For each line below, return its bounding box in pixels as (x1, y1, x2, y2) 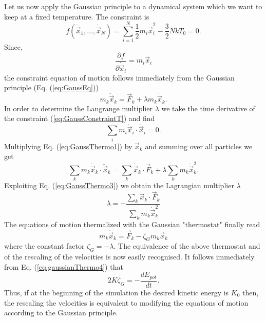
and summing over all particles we (145, 141, 253, 151)
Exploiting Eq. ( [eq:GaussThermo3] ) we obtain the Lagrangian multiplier (4, 180, 234, 191)
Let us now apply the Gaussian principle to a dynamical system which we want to (4, 1, 262, 11)
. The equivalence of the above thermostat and (113, 240, 260, 251)
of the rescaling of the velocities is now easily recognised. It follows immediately (4, 251, 255, 262)
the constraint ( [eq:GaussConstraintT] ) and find (4, 113, 155, 124)
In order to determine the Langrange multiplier (4, 103, 153, 113)
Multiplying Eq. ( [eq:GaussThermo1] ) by (4, 141, 132, 151)
